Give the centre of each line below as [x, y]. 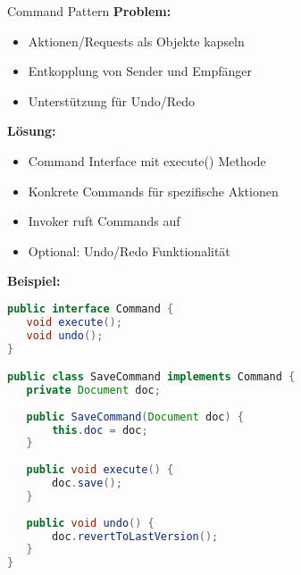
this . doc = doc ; [100, 430]
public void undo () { [90, 523]
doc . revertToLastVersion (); [135, 536]
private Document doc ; [93, 390]
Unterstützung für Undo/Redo [112, 100]
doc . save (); [87, 483]
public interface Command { [91, 308]
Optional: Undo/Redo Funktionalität [129, 250]
